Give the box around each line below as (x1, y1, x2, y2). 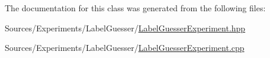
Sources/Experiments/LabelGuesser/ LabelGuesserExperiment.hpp (5, 21, 246, 34)
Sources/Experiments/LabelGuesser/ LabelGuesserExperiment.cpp (5, 41, 245, 54)
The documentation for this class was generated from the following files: (5, 2, 266, 14)
